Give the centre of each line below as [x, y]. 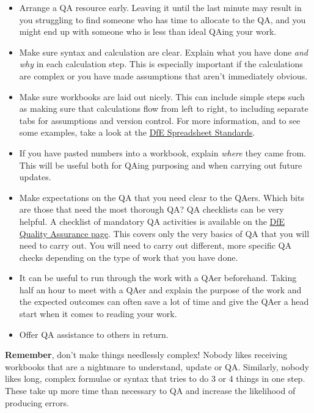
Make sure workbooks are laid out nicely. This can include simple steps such [162, 96]
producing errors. [37, 402]
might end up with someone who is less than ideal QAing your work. [148, 31]
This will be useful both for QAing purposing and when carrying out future [161, 165]
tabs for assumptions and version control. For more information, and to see [160, 120]
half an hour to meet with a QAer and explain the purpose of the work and [160, 289]
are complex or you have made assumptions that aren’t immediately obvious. [163, 75]
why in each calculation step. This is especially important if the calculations [161, 64]
